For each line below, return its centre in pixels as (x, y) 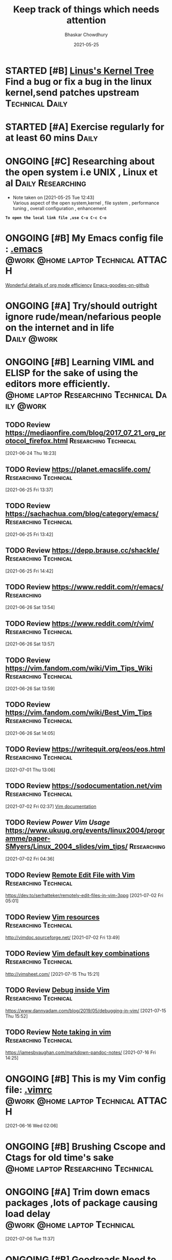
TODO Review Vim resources (53, 917)
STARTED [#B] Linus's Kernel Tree (80, 71)
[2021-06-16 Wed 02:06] (32, 1126)
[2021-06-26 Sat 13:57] (30, 644)
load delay (28, 1213)
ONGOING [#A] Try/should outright (81, 306)
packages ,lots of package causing (82, 1203)
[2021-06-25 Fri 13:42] (30, 534)
